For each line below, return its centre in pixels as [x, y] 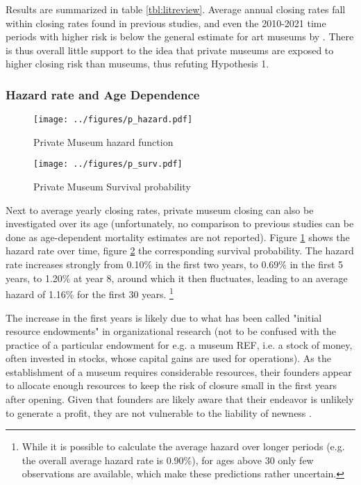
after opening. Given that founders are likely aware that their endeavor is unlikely [180, 399]
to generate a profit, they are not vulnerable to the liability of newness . [159, 412]
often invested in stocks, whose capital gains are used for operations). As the [168, 358]
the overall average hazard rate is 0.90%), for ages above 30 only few [168, 460]
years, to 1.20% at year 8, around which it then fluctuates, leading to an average [177, 278]
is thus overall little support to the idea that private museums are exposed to [170, 50]
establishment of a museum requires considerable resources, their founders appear [179, 371]
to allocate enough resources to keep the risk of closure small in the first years [171, 385]
